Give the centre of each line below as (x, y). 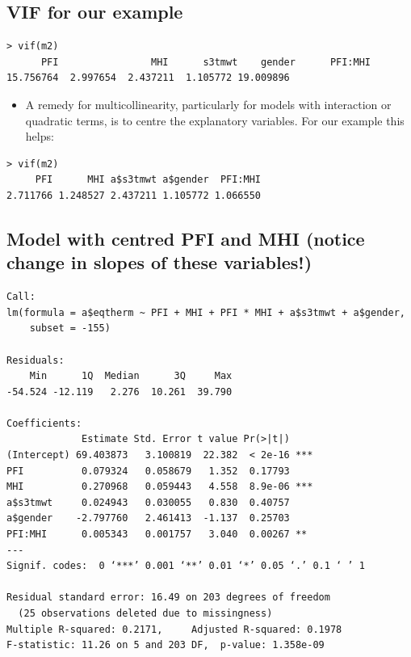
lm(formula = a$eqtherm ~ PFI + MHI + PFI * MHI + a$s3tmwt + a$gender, (206, 312)
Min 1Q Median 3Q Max (131, 376)
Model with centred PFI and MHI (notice (186, 238)
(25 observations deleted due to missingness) (145, 614)
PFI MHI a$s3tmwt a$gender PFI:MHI (148, 180)
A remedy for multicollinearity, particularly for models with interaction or (208, 104)
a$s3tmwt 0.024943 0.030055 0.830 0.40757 (148, 502)
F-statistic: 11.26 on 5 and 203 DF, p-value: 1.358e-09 (166, 645)
